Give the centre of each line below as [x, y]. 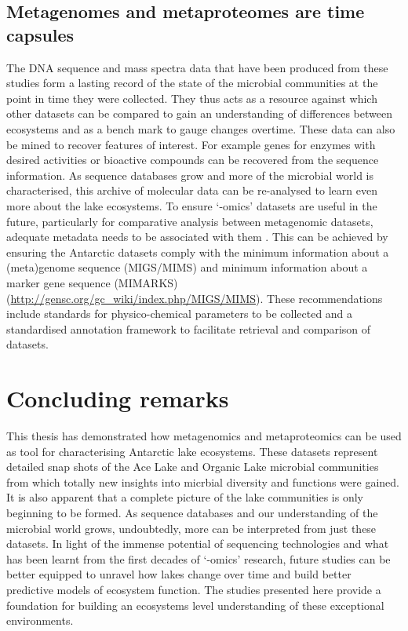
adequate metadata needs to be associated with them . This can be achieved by [197, 237]
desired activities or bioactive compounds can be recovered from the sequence [193, 160]
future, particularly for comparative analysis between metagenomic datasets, [190, 221]
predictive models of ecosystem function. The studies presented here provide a [194, 589]
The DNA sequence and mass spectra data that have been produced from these [197, 67]
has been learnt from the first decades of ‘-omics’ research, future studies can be [199, 558]
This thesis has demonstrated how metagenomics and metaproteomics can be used [204, 436]
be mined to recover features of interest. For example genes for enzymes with [191, 144]
